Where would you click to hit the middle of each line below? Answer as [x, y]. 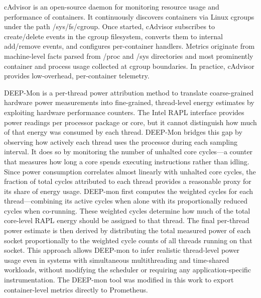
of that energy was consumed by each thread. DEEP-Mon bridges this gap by [123, 132]
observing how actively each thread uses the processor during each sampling [121, 141]
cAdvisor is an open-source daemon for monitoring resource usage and [112, 7]
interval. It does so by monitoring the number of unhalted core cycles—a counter [128, 152]
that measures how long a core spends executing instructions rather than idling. [127, 161]
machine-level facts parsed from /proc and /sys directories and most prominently [129, 56]
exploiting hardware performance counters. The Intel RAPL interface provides [124, 112]
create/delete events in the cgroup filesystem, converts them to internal [113, 36]
